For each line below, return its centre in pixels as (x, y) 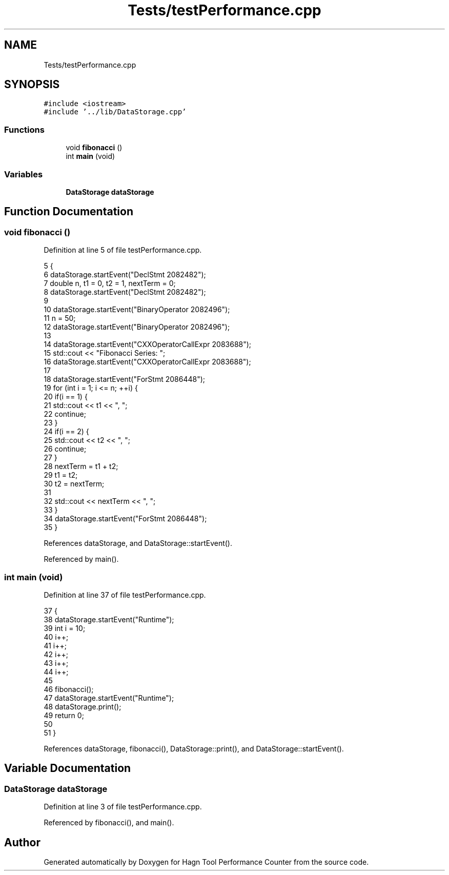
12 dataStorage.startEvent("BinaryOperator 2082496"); (137, 327)
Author (22, 842)
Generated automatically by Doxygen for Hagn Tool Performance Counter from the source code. (206, 862)
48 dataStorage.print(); (83, 706)
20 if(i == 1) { (66, 397)
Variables (24, 174)
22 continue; (65, 414)
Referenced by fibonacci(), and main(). (109, 823)
